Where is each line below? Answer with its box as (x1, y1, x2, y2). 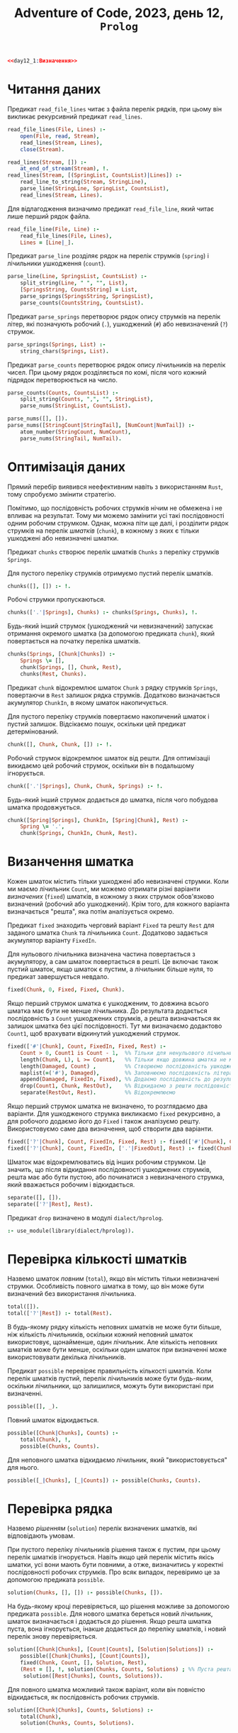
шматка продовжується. (7, 803, 82, 812)
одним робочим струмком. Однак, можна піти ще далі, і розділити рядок (7, 519, 229, 527)
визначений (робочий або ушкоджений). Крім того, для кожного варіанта (7, 899, 230, 909)
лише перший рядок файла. (7, 211, 91, 221)
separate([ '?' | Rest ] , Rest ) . (7, 1200, 93, 1207)
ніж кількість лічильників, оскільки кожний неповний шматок (7, 1330, 193, 1339)
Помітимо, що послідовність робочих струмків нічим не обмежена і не (7, 504, 223, 512)
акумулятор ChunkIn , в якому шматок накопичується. (7, 698, 169, 707)
